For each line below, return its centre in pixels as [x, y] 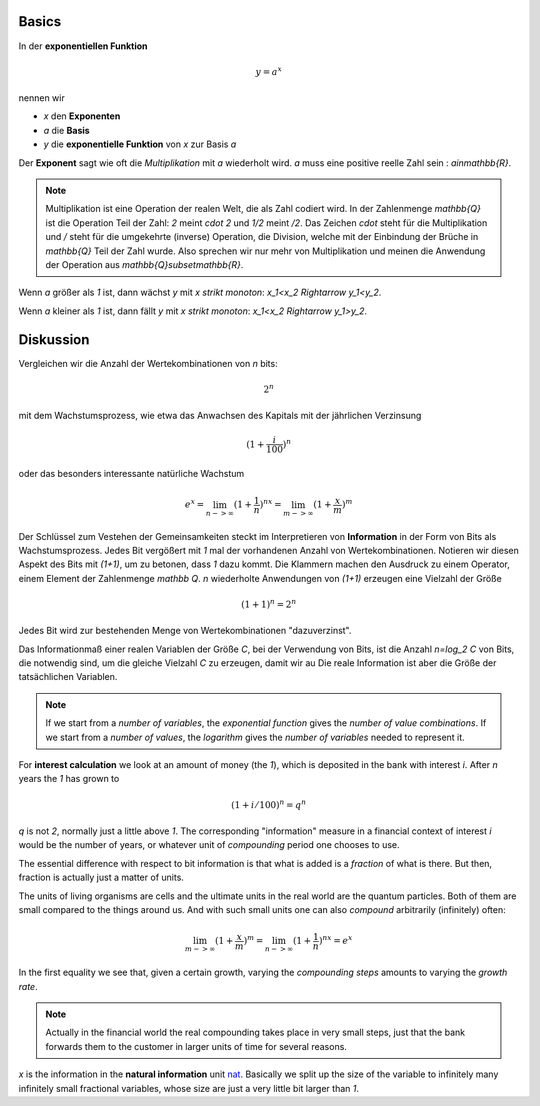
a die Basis [66, 130]
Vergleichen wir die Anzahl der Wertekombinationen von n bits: [148, 363]
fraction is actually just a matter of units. [101, 877]
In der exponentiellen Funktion [83, 46]
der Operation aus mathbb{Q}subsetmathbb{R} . [144, 264]
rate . [28, 986]
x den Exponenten [82, 116]
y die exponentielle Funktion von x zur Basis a [140, 144]
